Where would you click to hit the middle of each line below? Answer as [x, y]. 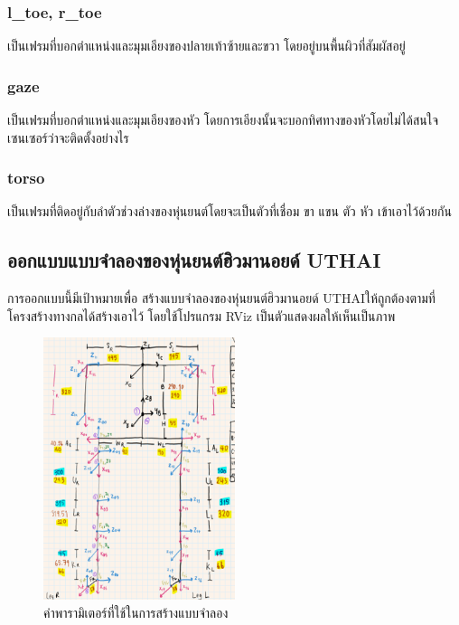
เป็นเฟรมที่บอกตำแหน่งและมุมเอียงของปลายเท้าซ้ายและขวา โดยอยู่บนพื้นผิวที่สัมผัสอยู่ [206, 46]
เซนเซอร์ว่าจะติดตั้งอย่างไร [68, 137]
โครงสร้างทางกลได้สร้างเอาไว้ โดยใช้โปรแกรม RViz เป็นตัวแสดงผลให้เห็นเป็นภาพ [201, 315]
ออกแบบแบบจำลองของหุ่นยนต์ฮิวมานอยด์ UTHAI [194, 260]
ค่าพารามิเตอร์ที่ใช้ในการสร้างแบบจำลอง [136, 612]
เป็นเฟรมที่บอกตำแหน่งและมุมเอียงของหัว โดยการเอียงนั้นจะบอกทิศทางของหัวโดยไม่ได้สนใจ [223, 120]
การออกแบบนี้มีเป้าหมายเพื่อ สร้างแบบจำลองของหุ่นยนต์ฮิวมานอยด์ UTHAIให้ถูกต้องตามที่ [221, 298]
